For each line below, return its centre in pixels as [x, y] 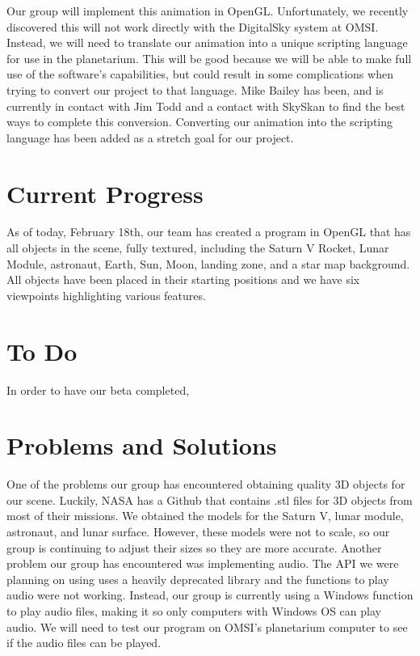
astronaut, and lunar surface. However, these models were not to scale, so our [198, 532]
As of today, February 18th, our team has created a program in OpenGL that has [209, 232]
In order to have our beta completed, [98, 389]
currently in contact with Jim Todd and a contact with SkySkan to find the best [206, 106]
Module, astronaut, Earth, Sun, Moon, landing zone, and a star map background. [208, 263]
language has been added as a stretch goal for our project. [150, 137]
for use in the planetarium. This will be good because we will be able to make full [209, 58]
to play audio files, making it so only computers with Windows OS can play [194, 611]
